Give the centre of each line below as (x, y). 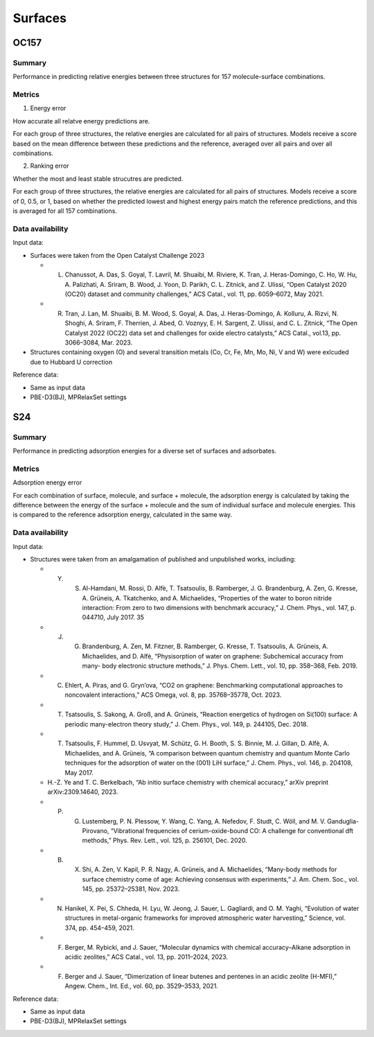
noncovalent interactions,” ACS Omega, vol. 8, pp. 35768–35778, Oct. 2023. (173, 695)
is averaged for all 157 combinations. (65, 211)
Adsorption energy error (47, 482)
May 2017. (79, 772)
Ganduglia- (343, 821)
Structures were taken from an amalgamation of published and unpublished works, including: (163, 559)
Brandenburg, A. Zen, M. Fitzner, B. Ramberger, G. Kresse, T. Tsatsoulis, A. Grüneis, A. (205, 646)
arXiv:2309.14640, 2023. (83, 792)
